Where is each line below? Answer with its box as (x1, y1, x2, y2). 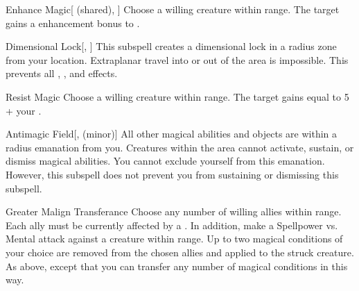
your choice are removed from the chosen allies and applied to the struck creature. (6, 244, 354, 259)
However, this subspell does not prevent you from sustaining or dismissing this (6, 167, 339, 181)
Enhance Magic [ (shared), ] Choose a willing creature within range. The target (6, 2, 340, 16)
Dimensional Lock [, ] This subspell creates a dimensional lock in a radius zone (6, 39, 337, 53)
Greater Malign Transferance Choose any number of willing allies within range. (6, 204, 342, 219)
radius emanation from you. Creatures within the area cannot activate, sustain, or (6, 140, 354, 154)
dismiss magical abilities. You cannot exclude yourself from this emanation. (6, 153, 325, 168)
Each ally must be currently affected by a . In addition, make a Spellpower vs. (6, 217, 338, 232)
